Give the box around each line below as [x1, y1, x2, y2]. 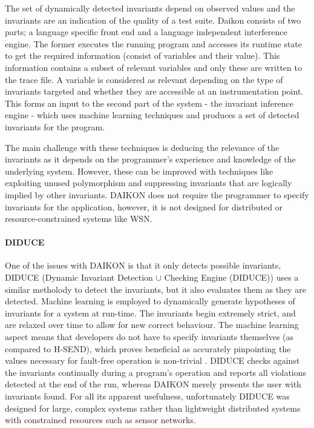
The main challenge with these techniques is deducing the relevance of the [5, 141, 280, 153]
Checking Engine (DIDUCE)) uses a [164, 271, 299, 284]
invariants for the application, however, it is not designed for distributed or [5, 200, 283, 213]
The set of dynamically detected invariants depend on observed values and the [5, 2, 295, 14]
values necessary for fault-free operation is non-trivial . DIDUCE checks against [5, 354, 300, 367]
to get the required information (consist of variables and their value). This [5, 49, 280, 62]
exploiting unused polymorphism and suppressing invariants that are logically [5, 176, 292, 189]
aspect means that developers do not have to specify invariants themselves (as [5, 330, 294, 343]
